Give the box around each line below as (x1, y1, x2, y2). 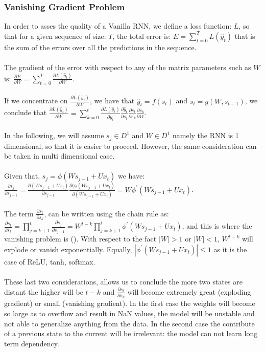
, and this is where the (182, 221, 252, 231)
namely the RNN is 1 (172, 130, 239, 141)
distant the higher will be (4, 286, 83, 297)
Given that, (4, 170, 40, 181)
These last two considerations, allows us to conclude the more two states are (4, 276, 243, 287)
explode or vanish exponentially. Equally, (4, 244, 132, 254)
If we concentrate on (4, 95, 68, 106)
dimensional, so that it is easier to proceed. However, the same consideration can (4, 140, 257, 151)
